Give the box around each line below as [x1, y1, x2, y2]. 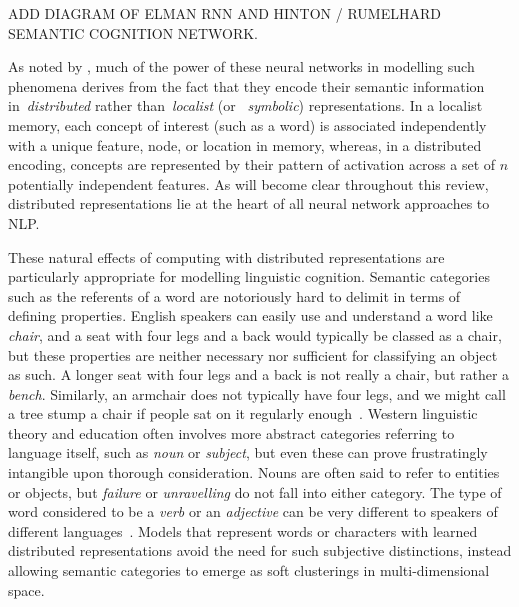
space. [8, 579, 45, 600]
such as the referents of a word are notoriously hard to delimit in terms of [8, 285, 461, 306]
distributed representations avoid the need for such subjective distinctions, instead [8, 540, 512, 561]
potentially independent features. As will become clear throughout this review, [8, 173, 489, 194]
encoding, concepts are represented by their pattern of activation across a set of [8, 154, 496, 175]
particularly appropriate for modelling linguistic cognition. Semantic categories [8, 266, 490, 287]
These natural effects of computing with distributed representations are [8, 246, 445, 267]
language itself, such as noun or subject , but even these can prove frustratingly [8, 442, 488, 463]
